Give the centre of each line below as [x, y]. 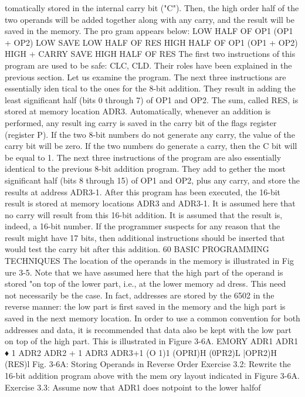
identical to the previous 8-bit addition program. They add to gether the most [145, 169]
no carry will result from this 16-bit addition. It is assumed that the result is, [144, 214]
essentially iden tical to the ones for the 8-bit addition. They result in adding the [150, 88]
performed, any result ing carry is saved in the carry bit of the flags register [141, 122]
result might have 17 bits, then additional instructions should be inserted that [145, 237]
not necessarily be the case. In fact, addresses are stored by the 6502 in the [140, 295]
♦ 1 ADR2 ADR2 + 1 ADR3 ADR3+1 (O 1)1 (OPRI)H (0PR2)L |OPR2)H [141, 352]
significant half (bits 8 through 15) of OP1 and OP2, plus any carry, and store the [152, 180]
